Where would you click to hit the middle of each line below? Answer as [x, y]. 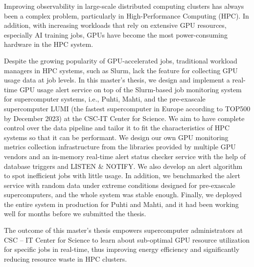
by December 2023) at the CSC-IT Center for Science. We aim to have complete [124, 118]
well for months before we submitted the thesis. [75, 214]
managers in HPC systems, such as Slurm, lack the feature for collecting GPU [121, 70]
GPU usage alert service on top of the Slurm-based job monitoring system [130, 89]
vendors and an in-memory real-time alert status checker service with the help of [125, 156]
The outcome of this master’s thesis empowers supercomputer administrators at [124, 230]
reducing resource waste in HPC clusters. [66, 258]
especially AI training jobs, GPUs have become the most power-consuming [116, 34]
